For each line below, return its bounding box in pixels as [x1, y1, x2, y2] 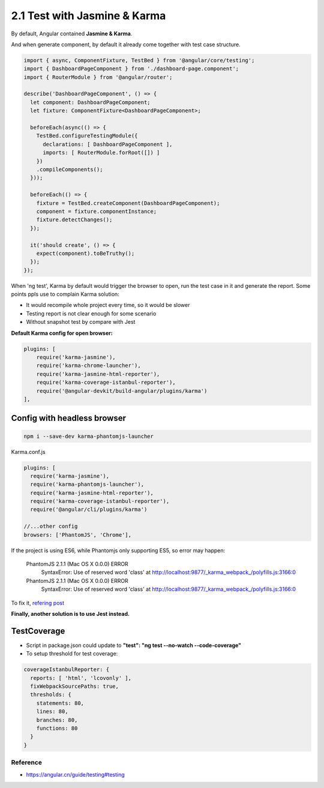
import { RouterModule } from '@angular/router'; [23, 74, 173, 80]
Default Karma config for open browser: [11, 329, 113, 336]
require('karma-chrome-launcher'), [36, 362, 141, 369]
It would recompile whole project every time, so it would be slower [26, 302, 190, 309]
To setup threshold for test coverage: [26, 650, 118, 657]
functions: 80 [36, 724, 78, 732]
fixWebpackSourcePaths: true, [30, 683, 119, 690]
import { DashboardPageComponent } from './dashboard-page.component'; [23, 65, 239, 72]
